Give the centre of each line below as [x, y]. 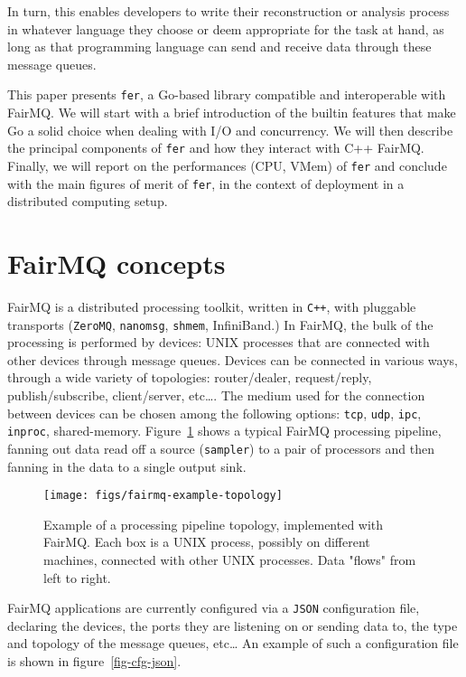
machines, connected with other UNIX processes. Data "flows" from [230, 559]
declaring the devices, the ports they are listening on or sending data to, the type [233, 625]
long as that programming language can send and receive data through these [219, 47]
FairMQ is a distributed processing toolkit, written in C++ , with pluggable [212, 306]
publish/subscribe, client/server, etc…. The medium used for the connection [216, 395]
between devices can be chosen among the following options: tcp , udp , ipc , [214, 413]
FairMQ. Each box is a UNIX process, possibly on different [207, 542]
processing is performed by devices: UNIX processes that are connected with [219, 342]
